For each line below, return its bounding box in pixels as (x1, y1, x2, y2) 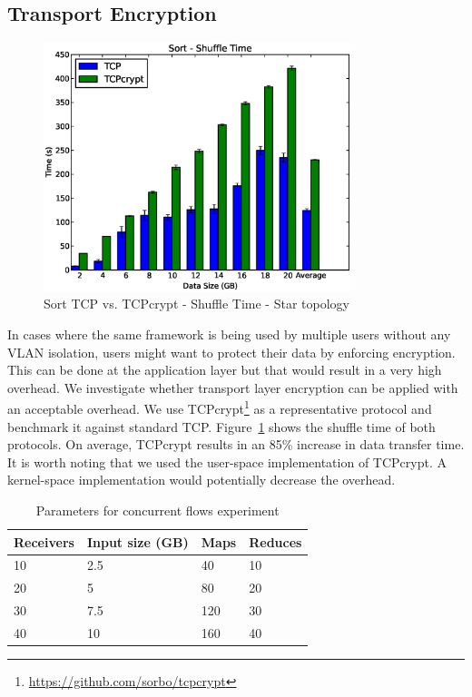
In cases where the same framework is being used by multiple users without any (7, 324, 451, 343)
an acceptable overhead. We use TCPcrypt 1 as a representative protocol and (7, 397, 432, 418)
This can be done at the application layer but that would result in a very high (7, 360, 442, 379)
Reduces (249, 532, 302, 551)
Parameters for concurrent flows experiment (35, 500, 280, 519)
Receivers (14, 532, 74, 551)
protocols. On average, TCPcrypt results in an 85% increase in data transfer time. (7, 435, 465, 454)
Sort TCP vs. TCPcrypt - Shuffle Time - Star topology (44, 294, 349, 313)
